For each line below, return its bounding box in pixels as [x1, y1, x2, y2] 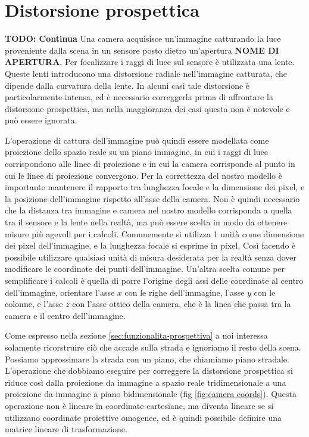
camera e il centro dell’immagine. [5, 309, 126, 321]
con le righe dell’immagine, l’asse [124, 286, 245, 298]
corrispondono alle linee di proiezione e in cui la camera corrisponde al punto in [5, 157, 295, 170]
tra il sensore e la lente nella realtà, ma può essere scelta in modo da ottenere [5, 216, 288, 228]
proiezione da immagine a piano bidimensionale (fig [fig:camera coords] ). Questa [5, 388, 296, 400]
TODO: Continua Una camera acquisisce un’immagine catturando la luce [5, 32, 281, 45]
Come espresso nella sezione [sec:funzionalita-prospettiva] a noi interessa [5, 329, 268, 342]
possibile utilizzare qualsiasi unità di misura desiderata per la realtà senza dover [5, 250, 296, 263]
